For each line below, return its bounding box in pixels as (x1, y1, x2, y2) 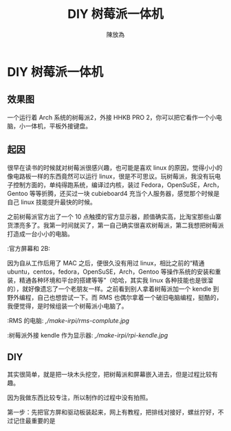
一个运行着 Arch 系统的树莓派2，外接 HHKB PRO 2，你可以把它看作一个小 (7, 113, 217, 121)
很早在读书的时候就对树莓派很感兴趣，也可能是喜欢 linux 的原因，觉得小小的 (7, 163, 223, 172)
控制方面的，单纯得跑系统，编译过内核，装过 (12, 180, 140, 189)
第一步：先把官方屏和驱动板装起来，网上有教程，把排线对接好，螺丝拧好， (7, 408, 218, 417)
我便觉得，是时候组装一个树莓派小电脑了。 (7, 302, 128, 310)
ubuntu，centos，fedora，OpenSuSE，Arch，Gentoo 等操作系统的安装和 (7, 267, 215, 276)
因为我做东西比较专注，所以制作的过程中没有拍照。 (7, 393, 152, 402)
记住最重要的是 (12, 417, 56, 425)
